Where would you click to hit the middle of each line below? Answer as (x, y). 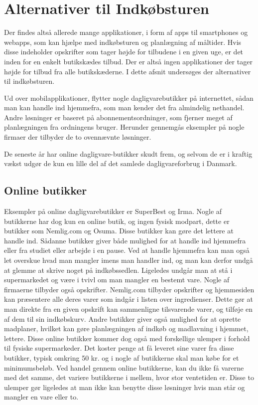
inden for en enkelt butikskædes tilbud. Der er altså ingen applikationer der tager (128, 61)
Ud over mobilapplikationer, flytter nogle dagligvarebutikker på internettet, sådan (129, 98)
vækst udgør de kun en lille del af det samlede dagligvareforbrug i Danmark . (121, 163)
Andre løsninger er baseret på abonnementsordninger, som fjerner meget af (118, 117)
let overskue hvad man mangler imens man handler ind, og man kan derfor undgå (129, 260)
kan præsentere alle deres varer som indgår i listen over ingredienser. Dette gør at (129, 299)
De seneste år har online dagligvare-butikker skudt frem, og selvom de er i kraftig (128, 153)
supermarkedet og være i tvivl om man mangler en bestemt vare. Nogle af (117, 280)
